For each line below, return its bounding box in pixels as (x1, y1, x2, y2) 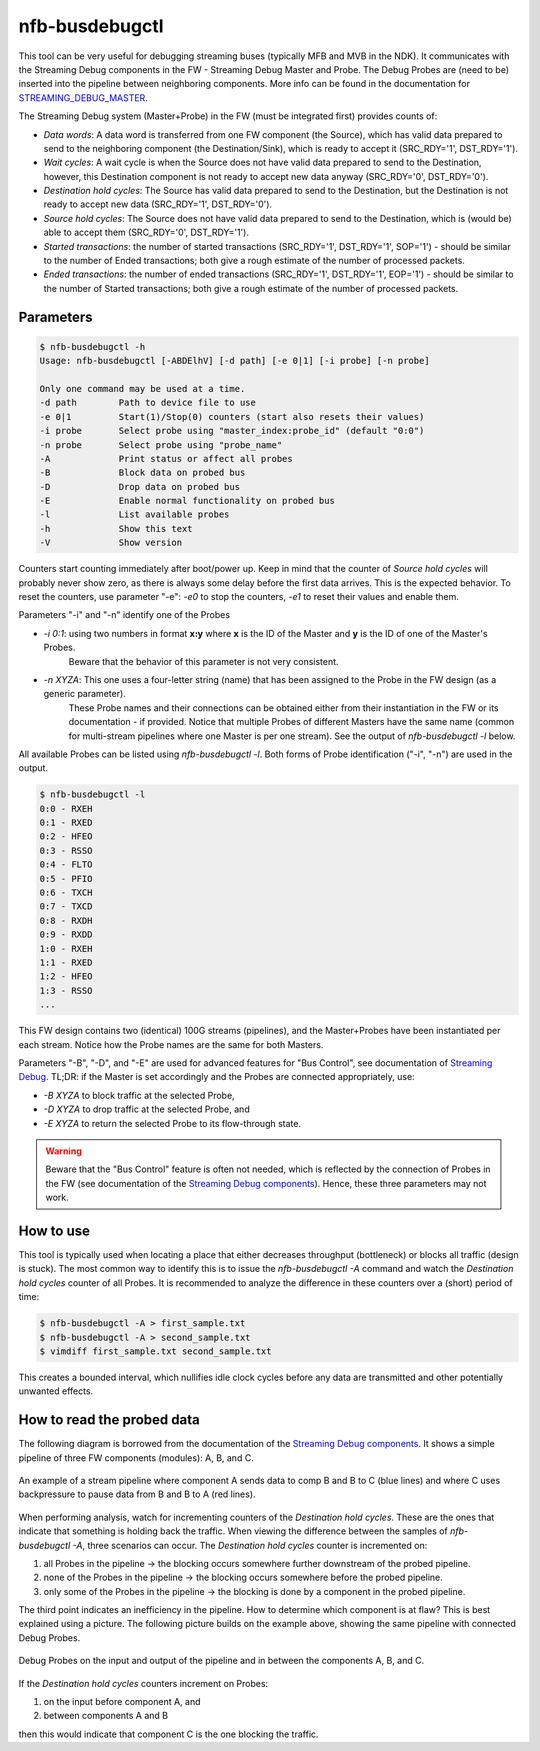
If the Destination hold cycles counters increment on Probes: (18, 1677, 269, 1689)
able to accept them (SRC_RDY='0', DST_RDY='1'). (43, 226, 250, 239)
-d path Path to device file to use (39, 397, 257, 409)
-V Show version (39, 537, 183, 549)
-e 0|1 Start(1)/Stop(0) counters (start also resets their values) (39, 411, 425, 422)
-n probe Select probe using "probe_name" (39, 439, 283, 450)
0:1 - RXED (39, 817, 93, 829)
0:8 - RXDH (39, 915, 93, 926)
